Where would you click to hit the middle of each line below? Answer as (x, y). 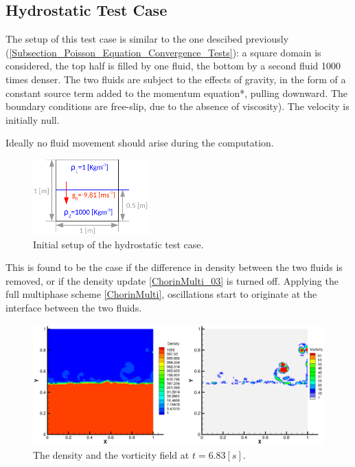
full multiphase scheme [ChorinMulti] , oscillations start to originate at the (161, 294)
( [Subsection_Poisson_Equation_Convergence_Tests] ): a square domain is (163, 52)
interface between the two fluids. (74, 307)
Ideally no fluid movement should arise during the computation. (140, 143)
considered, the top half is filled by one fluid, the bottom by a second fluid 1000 (173, 66)
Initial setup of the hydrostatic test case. (118, 244)
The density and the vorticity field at (111, 454)
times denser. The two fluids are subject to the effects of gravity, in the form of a (176, 79)
